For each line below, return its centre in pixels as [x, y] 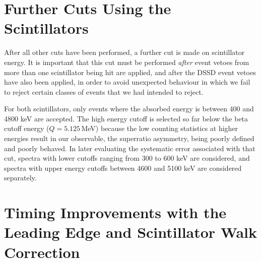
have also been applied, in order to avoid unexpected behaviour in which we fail [127, 82]
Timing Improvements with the [115, 212]
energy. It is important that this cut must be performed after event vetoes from [127, 62]
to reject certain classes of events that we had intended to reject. [104, 91]
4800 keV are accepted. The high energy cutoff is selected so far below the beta [126, 118]
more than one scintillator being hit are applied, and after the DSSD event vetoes [130, 72]
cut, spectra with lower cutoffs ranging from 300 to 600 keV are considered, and [127, 158]
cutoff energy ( [27, 128]
